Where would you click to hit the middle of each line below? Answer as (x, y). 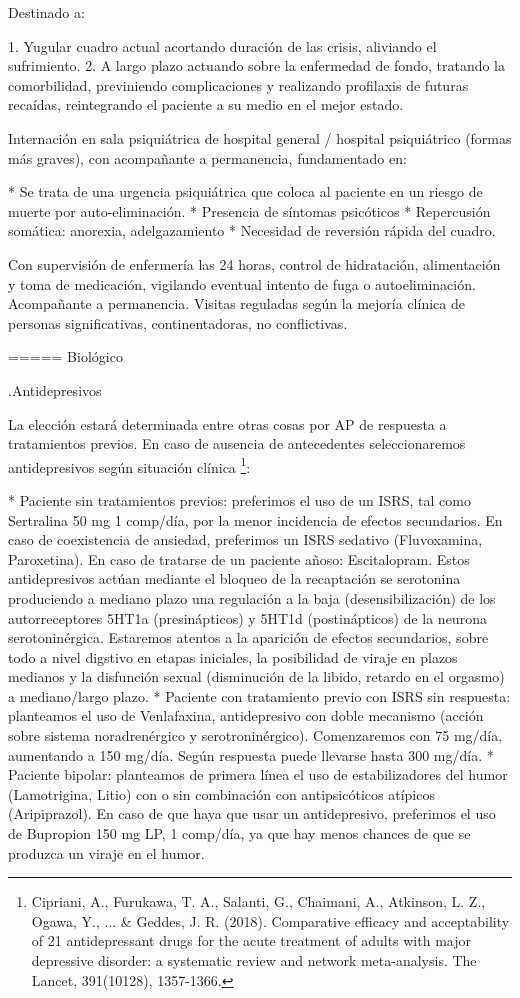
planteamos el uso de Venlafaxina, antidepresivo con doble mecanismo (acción (246, 715)
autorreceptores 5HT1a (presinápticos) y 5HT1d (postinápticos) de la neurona (247, 617)
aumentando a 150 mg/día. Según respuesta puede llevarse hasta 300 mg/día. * (251, 754)
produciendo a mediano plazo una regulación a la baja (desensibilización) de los (252, 597)
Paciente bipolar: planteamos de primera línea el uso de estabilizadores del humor (258, 774)
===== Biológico (65, 356)
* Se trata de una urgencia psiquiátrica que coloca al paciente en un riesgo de (245, 191)
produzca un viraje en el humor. (106, 852)
